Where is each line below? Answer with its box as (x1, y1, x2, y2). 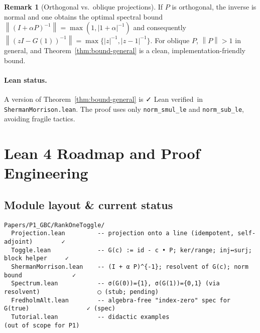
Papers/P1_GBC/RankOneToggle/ (4, 221, 105, 229)
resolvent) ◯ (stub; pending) (4, 288, 159, 296)
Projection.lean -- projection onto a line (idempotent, (11, 230, 234, 237)
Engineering (4, 162, 88, 183)
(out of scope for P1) (4, 321, 80, 329)
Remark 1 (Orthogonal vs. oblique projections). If (4, 2, 163, 12)
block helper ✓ (4, 255, 69, 262)
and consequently (133, 22, 187, 33)
